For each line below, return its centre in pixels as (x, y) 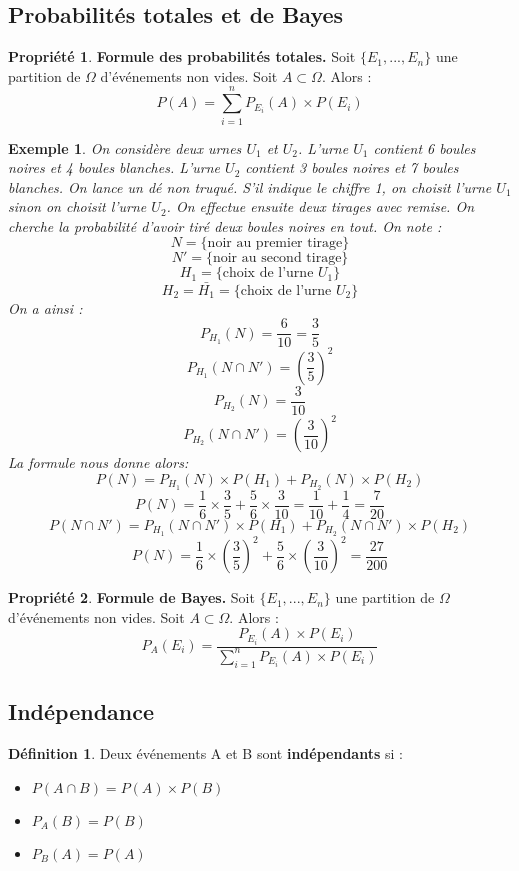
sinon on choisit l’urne (77, 206)
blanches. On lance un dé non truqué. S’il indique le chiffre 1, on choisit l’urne (250, 186)
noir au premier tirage (275, 243)
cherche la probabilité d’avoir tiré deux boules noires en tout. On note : (225, 225)
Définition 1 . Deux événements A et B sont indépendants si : (205, 752)
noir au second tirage (277, 258)
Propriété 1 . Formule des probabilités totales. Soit (182, 56)
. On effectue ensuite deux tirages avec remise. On (320, 206)
